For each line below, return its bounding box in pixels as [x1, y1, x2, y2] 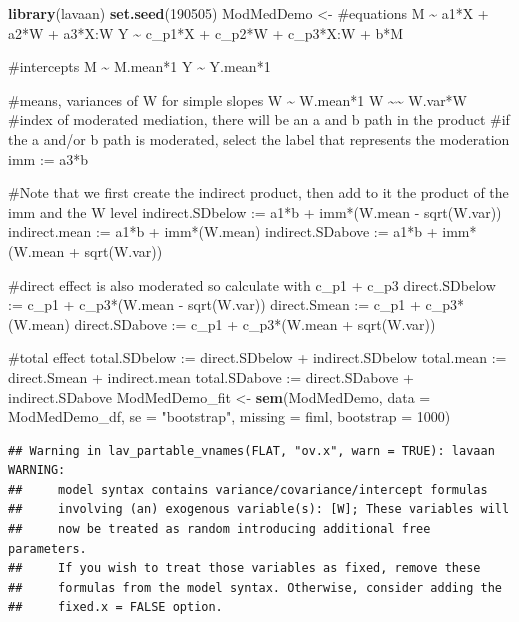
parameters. [8, 541, 87, 556]
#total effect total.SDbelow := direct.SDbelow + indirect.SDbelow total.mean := [8, 347, 507, 368]
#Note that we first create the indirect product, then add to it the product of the [8, 182, 509, 203]
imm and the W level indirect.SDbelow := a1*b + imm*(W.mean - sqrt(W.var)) [8, 201, 502, 222]
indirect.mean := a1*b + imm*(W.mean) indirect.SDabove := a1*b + [8, 221, 438, 242]
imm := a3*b [8, 148, 89, 169]
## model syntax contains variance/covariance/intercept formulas [8, 482, 488, 497]
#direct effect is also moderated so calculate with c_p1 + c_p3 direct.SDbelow [8, 274, 496, 295]
